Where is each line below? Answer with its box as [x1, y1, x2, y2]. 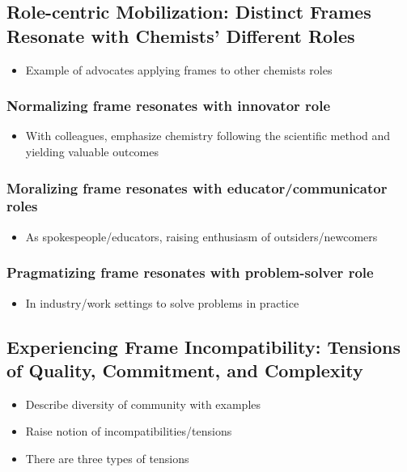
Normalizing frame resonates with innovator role [6, 96, 331, 116]
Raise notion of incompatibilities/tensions [25, 423, 232, 440]
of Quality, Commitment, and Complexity [6, 357, 363, 382]
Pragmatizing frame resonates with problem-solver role [6, 262, 374, 283]
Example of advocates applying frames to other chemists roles [25, 61, 333, 78]
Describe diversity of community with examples [25, 395, 261, 412]
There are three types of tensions [25, 449, 189, 466]
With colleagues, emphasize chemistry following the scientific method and [25, 127, 391, 144]
